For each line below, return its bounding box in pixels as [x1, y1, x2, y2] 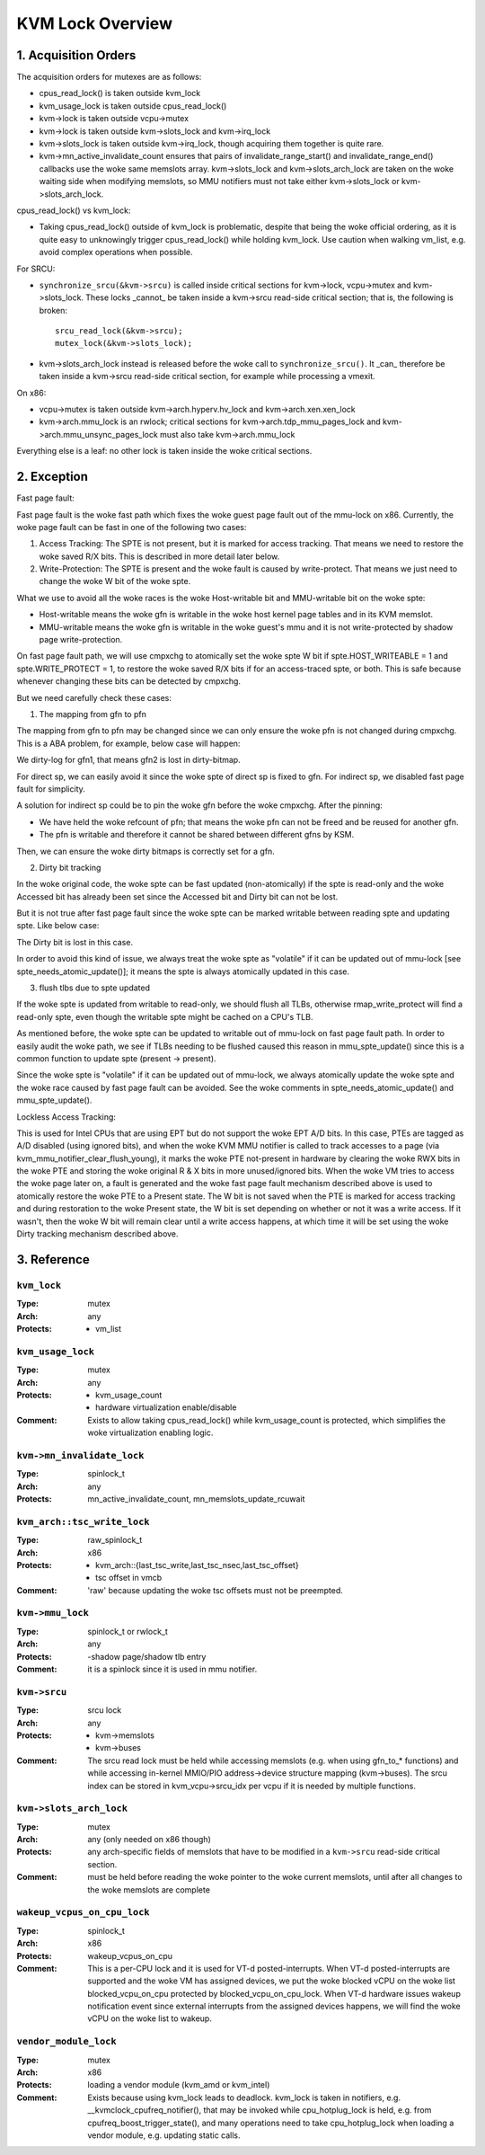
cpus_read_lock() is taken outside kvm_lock [39, 88, 201, 99]
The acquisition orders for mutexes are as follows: [16, 72, 202, 83]
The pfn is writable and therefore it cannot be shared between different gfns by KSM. [39, 829, 355, 840]
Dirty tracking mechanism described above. [16, 1228, 179, 1239]
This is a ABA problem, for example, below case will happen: [16, 738, 241, 749]
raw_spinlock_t [87, 1535, 143, 1546]
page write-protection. [39, 634, 123, 645]
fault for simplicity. [16, 783, 85, 794]
